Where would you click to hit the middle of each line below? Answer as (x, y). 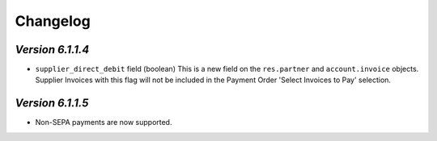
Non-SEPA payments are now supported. (104, 122)
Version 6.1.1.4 (52, 50)
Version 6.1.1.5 (52, 104)
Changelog (53, 21)
